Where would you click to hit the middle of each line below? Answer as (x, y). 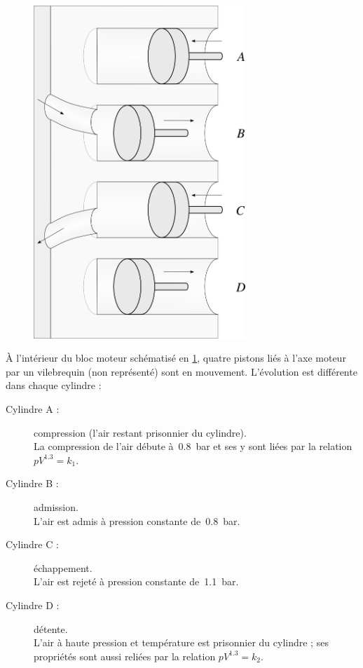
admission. (56, 507)
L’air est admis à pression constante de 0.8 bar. (137, 520)
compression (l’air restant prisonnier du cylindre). (140, 432)
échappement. (63, 567)
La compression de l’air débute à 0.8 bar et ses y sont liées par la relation (193, 446)
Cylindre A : (33, 409)
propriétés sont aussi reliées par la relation (125, 656)
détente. (51, 628)
